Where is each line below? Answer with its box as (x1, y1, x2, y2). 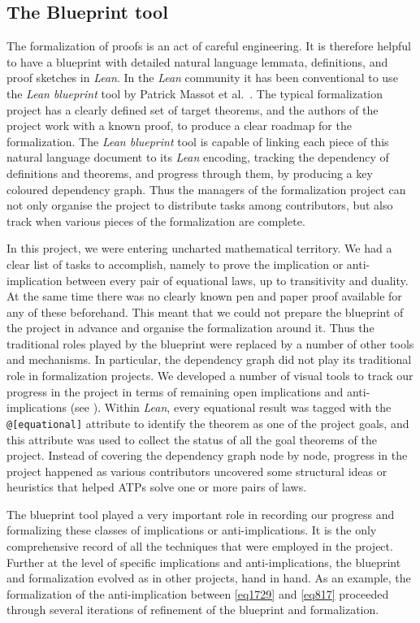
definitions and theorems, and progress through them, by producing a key (6, 164, 373, 181)
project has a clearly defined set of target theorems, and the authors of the (6, 101, 379, 118)
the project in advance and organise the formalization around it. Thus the (6, 319, 375, 336)
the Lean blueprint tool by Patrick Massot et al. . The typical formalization (6, 84, 383, 102)
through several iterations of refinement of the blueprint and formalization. (6, 601, 379, 618)
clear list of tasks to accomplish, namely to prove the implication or (6, 255, 344, 272)
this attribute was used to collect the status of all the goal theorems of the (6, 430, 377, 448)
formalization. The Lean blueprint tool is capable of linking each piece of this (6, 132, 389, 149)
